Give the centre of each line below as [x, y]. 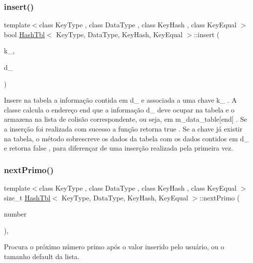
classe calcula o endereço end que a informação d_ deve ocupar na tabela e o [119, 109]
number [15, 214]
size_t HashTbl [27, 197]
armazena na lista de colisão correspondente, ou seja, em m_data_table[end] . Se [126, 119]
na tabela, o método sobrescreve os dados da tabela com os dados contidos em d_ [126, 138]
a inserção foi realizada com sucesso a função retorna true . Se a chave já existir [123, 128]
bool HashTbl [24, 34]
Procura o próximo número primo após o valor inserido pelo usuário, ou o [114, 247]
